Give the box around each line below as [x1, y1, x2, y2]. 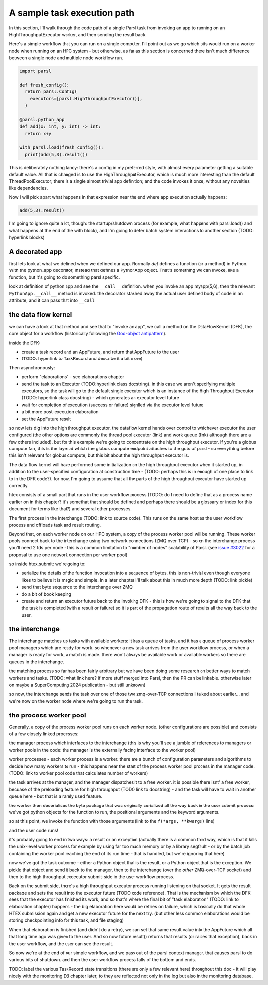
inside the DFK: [9, 340, 41, 346]
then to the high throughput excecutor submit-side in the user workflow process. [9, 874, 175, 880]
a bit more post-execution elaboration [21, 409, 99, 415]
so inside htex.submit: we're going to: [9, 561, 86, 567]
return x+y [25, 131, 52, 136]
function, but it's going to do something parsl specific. [9, 274, 120, 280]
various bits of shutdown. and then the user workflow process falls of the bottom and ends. [9, 957, 196, 963]
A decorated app [9, 247, 62, 256]
